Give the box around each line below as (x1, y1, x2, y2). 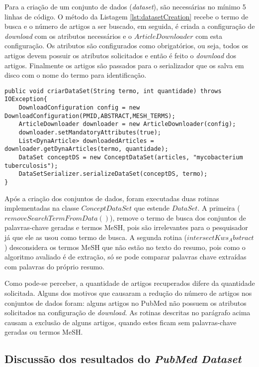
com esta (195, 30, 223, 41)
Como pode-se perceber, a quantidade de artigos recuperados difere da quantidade (4, 278, 255, 288)
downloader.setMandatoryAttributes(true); (18, 129, 161, 136)
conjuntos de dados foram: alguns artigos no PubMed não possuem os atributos (4, 297, 247, 308)
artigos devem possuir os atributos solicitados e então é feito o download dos (4, 50, 237, 60)
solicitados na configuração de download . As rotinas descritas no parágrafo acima (4, 307, 251, 318)
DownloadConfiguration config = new (18, 104, 140, 112)
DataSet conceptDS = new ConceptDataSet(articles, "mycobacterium (18, 154, 243, 161)
